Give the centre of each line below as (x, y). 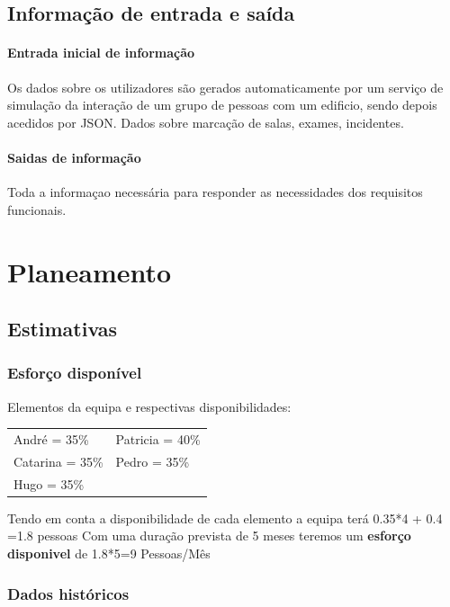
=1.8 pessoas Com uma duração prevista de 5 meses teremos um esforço (209, 536)
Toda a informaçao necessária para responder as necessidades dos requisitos (215, 192)
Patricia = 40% (158, 439)
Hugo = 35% (49, 483)
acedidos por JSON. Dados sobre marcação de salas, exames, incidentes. (206, 122)
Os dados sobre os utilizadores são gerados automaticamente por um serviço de (225, 87)
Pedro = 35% (153, 461)
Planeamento (90, 271)
